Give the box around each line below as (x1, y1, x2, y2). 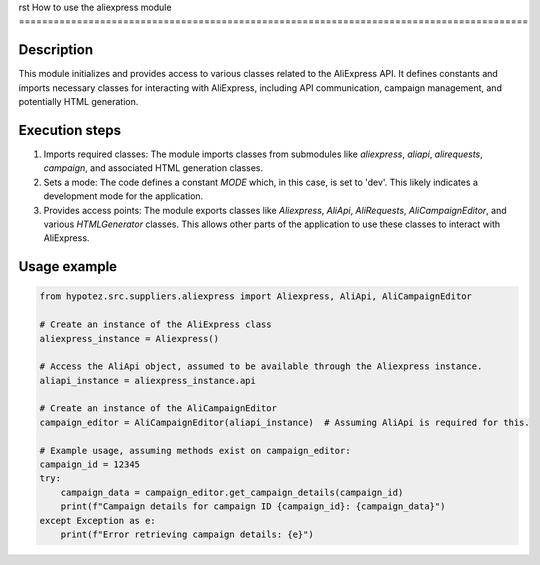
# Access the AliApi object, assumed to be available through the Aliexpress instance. (39, 361, 483, 372)
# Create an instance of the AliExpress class (39, 319, 272, 330)
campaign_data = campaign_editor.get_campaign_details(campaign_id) (60, 486, 404, 498)
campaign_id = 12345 (39, 459, 140, 470)
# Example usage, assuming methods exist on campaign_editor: (39, 445, 351, 456)
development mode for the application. (43, 190, 204, 202)
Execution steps (18, 121, 122, 139)
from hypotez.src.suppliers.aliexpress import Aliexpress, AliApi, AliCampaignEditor (39, 291, 472, 302)
